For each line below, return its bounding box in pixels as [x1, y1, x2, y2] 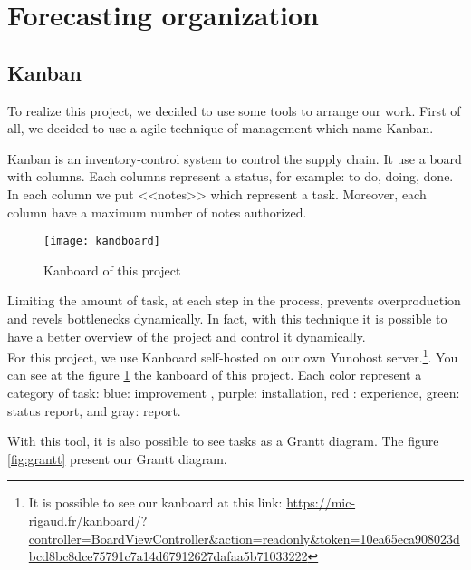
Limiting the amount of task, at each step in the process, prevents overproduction [7, 291, 461, 310]
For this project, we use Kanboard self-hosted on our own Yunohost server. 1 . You [7, 345, 458, 366]
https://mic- [286, 493, 356, 512]
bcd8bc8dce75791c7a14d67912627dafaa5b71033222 [28, 546, 308, 565]
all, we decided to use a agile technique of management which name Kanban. [7, 119, 434, 138]
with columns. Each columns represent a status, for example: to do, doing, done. [7, 167, 454, 186]
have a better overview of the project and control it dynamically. [7, 326, 366, 345]
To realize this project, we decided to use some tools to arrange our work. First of [7, 101, 461, 120]
